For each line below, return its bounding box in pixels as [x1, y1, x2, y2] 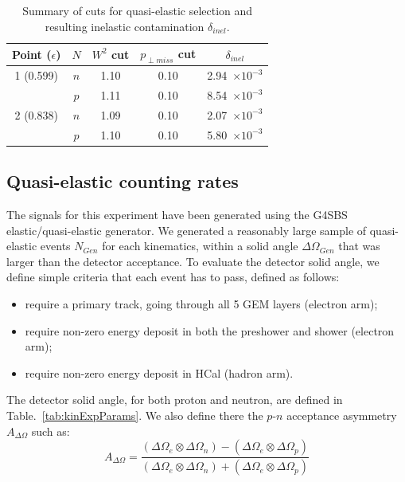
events [40, 237, 71, 254]
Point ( [12, 45, 52, 62]
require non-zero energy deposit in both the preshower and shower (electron [25, 322, 395, 339]
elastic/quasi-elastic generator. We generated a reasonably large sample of [6, 221, 367, 238]
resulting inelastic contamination [45, 18, 204, 34]
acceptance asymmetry [286, 407, 397, 423]
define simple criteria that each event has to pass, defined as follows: [6, 268, 340, 285]
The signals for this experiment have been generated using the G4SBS [6, 206, 348, 223]
